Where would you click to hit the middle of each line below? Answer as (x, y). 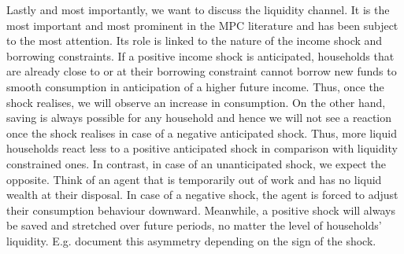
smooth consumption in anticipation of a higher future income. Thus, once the (195, 86)
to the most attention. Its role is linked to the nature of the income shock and (195, 40)
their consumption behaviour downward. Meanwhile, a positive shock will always (201, 210)
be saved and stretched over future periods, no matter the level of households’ (194, 225)
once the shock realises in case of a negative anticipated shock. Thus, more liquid (202, 133)
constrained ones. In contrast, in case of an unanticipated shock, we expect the (196, 163)
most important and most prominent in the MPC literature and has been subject (202, 25)
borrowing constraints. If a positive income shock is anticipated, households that (200, 55)
